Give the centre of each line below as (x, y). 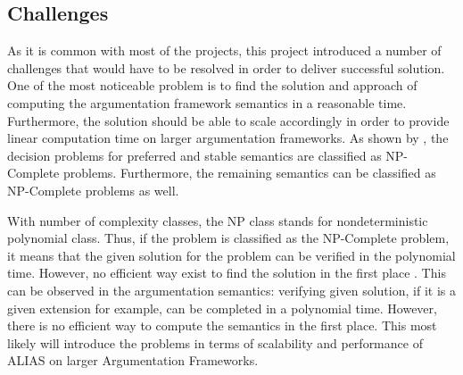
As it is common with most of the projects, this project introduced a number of (224, 50)
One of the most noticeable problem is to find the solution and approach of (212, 85)
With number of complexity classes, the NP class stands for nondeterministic (218, 220)
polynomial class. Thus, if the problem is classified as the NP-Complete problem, (228, 238)
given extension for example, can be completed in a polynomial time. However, (222, 308)
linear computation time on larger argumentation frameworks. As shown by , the (228, 138)
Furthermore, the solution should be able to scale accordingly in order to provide (228, 120)
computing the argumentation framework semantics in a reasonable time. (207, 102)
